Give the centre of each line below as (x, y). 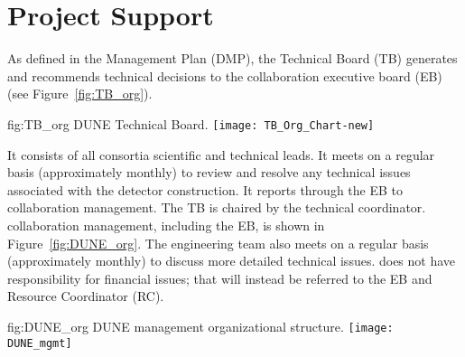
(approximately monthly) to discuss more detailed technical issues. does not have (232, 261)
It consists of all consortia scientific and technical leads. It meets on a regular (221, 154)
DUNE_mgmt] (40, 343)
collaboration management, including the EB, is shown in (166, 225)
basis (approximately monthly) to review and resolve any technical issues (209, 172)
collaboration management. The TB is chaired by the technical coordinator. (217, 207)
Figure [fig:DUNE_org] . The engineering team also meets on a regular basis (218, 243)
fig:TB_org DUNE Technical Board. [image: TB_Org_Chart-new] (191, 123)
